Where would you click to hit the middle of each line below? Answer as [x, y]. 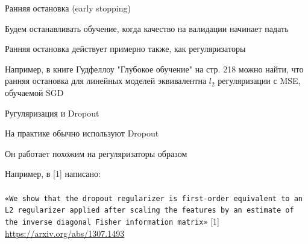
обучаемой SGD [34, 92]
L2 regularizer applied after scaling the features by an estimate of [149, 210]
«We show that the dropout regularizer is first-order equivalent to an [154, 198]
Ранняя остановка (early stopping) [68, 8]
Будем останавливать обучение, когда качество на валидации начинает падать [147, 28]
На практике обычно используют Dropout [82, 133]
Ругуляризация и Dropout [52, 113]
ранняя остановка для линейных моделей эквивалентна [106, 81]
